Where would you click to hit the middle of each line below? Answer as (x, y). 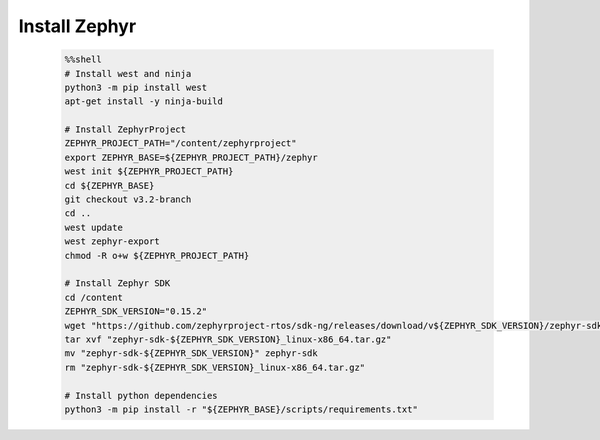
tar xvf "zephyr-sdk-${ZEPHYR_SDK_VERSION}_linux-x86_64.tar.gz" (228, 339)
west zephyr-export (112, 241)
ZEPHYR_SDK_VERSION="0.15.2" (136, 311)
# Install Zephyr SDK (117, 283)
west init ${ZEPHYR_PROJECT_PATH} (149, 171)
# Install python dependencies (141, 395)
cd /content (94, 297)
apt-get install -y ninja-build (144, 101)
